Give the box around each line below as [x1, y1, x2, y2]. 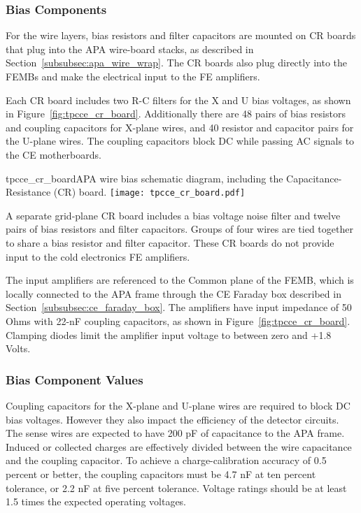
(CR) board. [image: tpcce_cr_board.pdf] [53, 185, 246, 199]
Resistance [6, 185, 51, 199]
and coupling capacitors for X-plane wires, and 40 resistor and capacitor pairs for [6, 120, 354, 134]
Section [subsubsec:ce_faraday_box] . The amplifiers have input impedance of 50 [6, 300, 352, 315]
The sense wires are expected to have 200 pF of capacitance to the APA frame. [6, 426, 345, 440]
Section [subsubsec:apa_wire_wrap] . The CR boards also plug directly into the [6, 55, 348, 70]
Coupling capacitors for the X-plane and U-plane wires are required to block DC [6, 398, 351, 412]
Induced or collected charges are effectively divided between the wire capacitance [6, 439, 352, 454]
